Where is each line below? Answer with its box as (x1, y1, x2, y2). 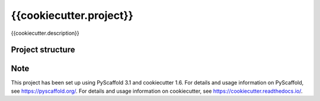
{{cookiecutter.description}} (11, 30, 79, 37)
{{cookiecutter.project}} (11, 9, 133, 22)
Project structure (11, 45, 75, 55)
